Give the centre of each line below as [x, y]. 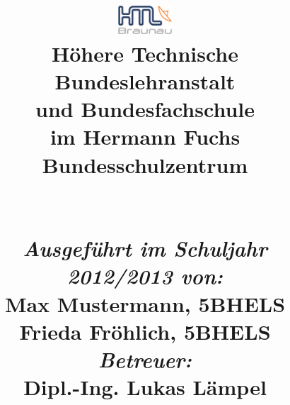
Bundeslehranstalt [145, 81]
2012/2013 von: [145, 276]
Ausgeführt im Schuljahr [145, 248]
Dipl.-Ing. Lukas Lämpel [145, 387]
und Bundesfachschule [145, 109]
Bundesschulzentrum [145, 164]
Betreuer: [145, 359]
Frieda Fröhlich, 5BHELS [145, 331]
